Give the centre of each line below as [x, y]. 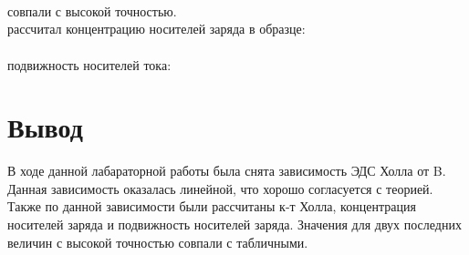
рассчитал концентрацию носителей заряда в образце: [156, 29]
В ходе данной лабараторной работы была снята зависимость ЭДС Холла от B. [227, 171]
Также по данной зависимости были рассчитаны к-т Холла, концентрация [212, 206]
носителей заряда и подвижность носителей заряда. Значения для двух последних [234, 224]
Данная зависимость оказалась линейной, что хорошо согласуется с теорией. [220, 188]
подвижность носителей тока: [89, 64]
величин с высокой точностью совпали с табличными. [158, 242]
